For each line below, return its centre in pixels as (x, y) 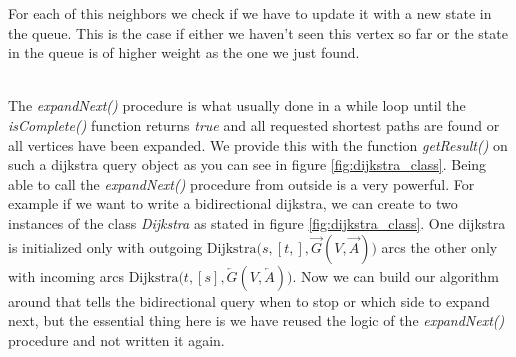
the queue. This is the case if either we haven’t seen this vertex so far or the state (258, 32)
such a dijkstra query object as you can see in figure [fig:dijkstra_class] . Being (247, 164)
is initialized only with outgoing (105, 246)
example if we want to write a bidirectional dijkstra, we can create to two (233, 203)
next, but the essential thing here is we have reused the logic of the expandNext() (256, 320)
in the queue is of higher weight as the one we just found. (184, 52)
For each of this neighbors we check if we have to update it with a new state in (250, 13)
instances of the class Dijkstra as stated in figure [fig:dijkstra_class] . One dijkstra (257, 222)
